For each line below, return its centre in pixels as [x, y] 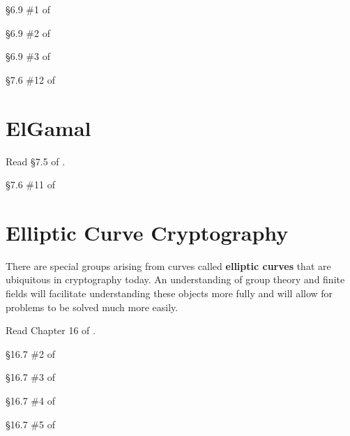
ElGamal [48, 127]
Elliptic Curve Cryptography [147, 232]
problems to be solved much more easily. [92, 307]
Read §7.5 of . [36, 161]
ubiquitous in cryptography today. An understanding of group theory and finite [175, 279]
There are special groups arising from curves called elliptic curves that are [168, 265]
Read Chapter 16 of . [51, 330]
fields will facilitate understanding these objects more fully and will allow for [169, 293]
